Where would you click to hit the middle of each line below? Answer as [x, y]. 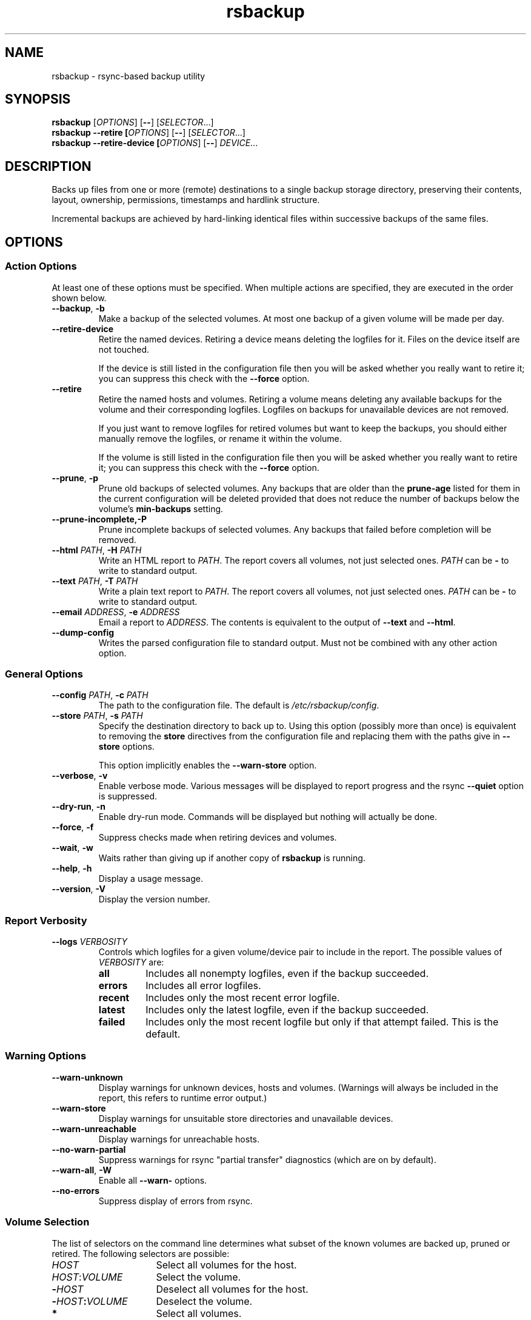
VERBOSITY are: [131, 962]
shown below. [79, 298]
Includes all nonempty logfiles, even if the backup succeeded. [287, 973]
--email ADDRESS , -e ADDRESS [116, 612]
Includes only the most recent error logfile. [243, 998]
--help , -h [72, 868]
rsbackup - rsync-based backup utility [129, 76]
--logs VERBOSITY [90, 942]
